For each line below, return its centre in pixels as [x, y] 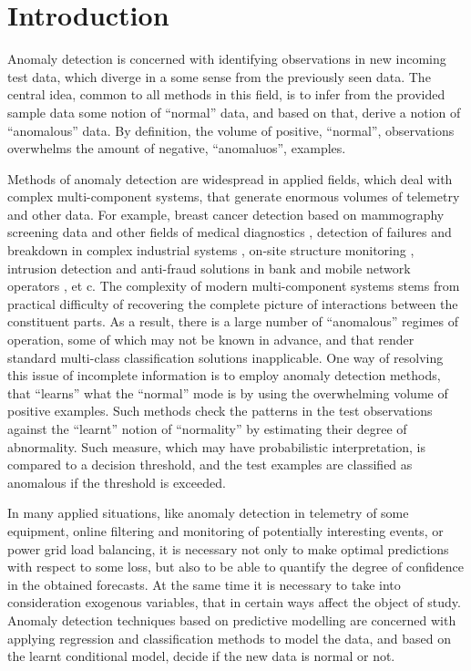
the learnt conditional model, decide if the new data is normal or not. [201, 656]
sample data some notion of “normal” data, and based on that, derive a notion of [234, 112]
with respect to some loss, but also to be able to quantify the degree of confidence [235, 567]
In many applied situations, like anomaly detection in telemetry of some [208, 513]
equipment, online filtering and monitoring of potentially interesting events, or [225, 530]
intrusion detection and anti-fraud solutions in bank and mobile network [209, 268]
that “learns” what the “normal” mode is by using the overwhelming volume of [228, 392]
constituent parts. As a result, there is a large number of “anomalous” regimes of [233, 321]
